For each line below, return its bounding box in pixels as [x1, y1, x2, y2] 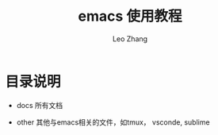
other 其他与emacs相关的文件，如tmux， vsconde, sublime [16, 117, 210, 127]
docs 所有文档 [16, 100, 63, 110]
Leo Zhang [112, 33, 148, 44]
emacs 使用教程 [78, 7, 182, 25]
